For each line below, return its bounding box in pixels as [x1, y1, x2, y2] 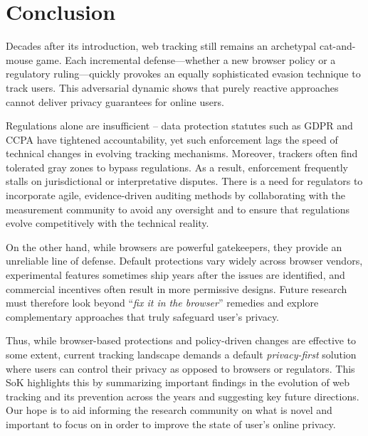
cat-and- [319, 38, 356, 53]
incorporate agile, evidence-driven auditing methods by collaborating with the [6, 188, 346, 203]
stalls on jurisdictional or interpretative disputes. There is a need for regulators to [6, 174, 363, 188]
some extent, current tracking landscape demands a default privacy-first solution [6, 347, 357, 361]
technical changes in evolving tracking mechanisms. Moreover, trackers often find [6, 146, 358, 161]
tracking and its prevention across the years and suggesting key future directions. [6, 388, 359, 403]
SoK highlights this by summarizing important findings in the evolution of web [6, 375, 350, 390]
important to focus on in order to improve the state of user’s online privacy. [6, 416, 336, 431]
